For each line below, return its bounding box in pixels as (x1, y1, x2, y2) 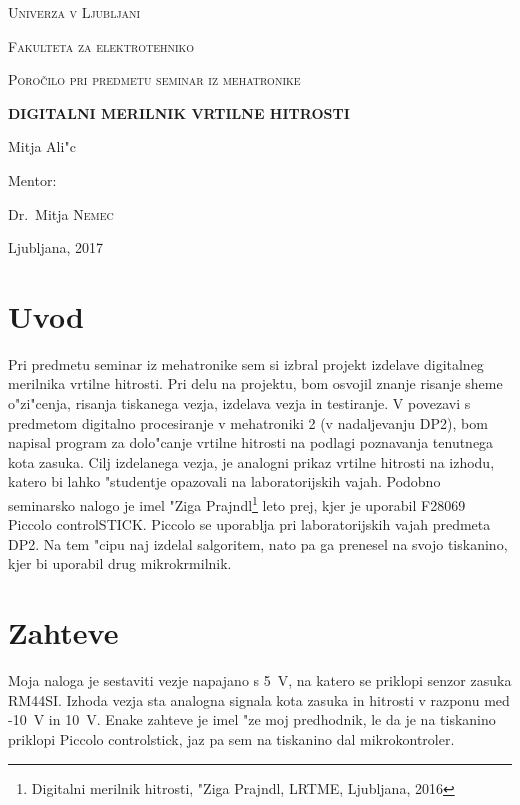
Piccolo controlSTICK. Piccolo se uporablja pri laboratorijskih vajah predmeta (8, 514, 491, 535)
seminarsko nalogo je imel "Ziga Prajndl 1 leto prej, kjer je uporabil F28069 (8, 492, 466, 515)
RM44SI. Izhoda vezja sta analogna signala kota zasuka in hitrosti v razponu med (8, 689, 510, 710)
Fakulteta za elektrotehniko (8, 35, 195, 56)
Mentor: (8, 169, 57, 190)
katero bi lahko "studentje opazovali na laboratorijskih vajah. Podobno (8, 471, 441, 492)
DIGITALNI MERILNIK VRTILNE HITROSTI (8, 102, 350, 123)
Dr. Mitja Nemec (8, 203, 114, 224)
